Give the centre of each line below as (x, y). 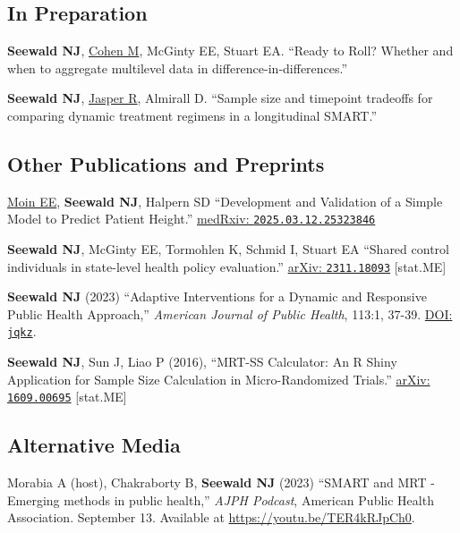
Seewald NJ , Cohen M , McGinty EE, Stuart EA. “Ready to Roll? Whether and (230, 51)
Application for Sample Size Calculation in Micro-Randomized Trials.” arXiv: (219, 379)
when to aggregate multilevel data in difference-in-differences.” (178, 68)
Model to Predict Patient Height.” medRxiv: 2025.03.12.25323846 (192, 219)
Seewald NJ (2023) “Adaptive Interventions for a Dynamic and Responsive (217, 296)
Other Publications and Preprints (166, 163)
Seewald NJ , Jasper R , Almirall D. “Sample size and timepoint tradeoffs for (220, 98)
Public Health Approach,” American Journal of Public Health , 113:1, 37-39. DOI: (230, 313)
